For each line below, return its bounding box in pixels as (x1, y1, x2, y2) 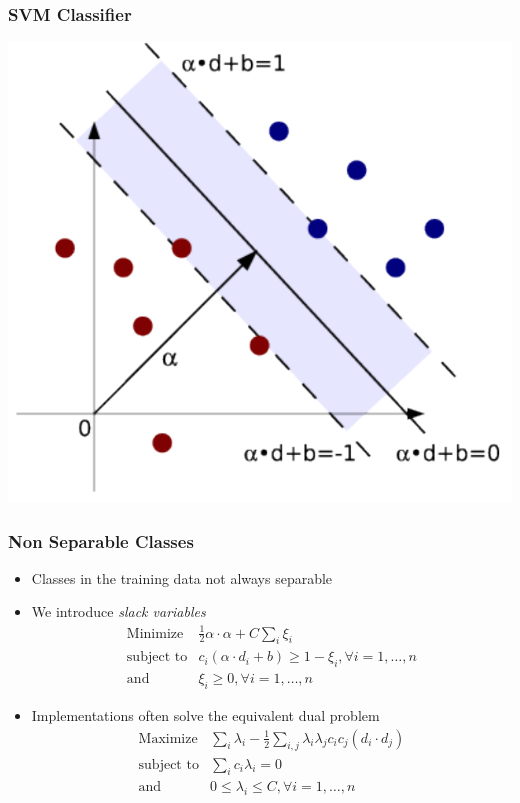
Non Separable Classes (8, 528, 194, 553)
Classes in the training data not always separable (31, 567, 333, 588)
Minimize (126, 626, 184, 641)
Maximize (138, 731, 198, 746)
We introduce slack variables (31, 601, 206, 622)
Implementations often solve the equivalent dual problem (31, 705, 380, 726)
